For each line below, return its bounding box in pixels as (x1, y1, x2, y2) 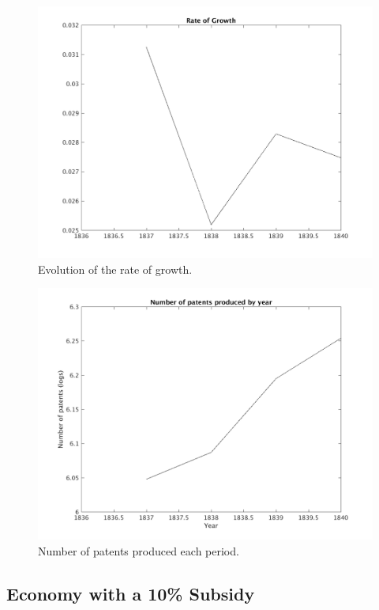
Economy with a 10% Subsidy (6, 581, 255, 605)
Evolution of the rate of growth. (38, 260, 193, 277)
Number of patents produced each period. (38, 542, 239, 559)
